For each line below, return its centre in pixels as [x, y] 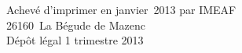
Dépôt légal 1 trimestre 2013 [75, 40]
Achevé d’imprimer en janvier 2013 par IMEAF [121, 9]
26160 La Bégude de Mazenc [76, 25]
